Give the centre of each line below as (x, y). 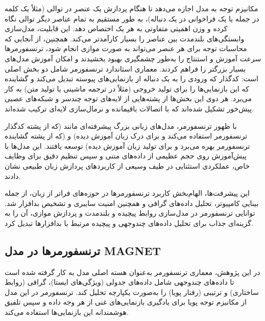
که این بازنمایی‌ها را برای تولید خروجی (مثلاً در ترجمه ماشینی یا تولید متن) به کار (127, 88)
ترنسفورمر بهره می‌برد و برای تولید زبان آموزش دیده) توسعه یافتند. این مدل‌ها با (127, 145)
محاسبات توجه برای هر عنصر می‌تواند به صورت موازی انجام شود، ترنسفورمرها (126, 48)
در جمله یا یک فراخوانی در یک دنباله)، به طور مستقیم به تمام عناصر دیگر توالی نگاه (132, 18)
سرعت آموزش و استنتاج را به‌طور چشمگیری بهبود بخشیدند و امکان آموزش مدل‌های (133, 58)
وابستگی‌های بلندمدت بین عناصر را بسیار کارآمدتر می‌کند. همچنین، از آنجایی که (125, 38)
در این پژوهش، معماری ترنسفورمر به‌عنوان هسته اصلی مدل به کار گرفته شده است (132, 272)
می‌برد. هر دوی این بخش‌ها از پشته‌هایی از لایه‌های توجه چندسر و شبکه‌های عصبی (128, 98)
